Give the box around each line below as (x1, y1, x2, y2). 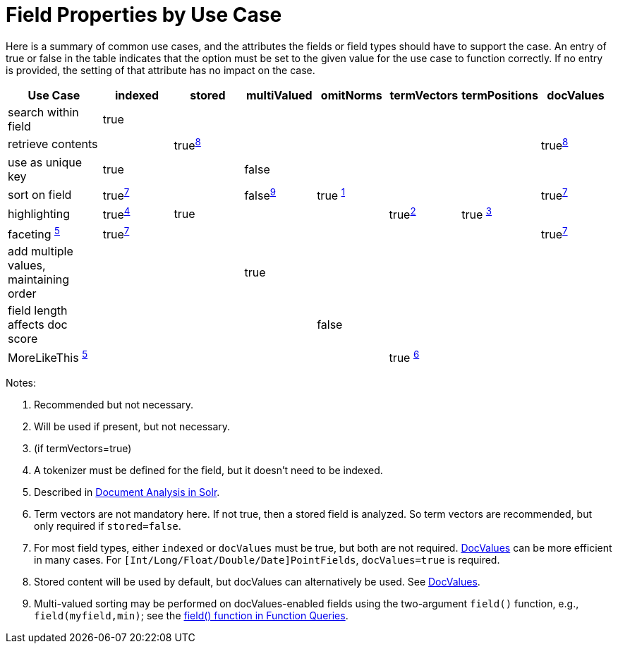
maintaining (8, 272, 70, 287)
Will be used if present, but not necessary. (34, 420, 231, 433)
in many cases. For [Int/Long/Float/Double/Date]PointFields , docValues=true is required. (34, 554, 500, 566)
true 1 (317, 186, 346, 203)
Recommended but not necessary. (34, 399, 194, 411)
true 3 (461, 205, 492, 222)
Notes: (6, 377, 36, 389)
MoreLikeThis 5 (8, 348, 88, 365)
